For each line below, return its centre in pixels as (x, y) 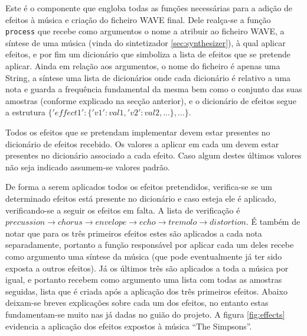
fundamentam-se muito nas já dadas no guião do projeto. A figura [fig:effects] (145, 314)
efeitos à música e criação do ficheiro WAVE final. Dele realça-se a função (138, 19)
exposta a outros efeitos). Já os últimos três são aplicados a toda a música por (147, 268)
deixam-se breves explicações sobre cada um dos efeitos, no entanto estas (137, 303)
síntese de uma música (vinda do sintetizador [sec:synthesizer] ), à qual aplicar (146, 42)
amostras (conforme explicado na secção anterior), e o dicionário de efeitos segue (151, 100)
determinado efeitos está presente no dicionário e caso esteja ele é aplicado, (141, 198)
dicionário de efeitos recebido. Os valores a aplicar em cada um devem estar (142, 143)
